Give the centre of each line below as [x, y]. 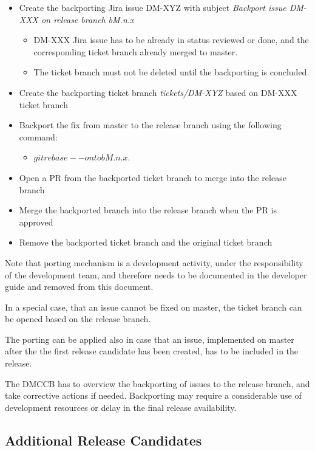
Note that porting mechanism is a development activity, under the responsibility [154, 262]
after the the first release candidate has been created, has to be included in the [152, 351]
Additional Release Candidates [103, 440]
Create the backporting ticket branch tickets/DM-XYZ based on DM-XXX [158, 92]
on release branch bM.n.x [88, 19]
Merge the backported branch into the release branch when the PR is [148, 210]
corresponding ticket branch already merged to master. [136, 51]
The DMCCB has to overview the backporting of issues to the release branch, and [157, 383]
